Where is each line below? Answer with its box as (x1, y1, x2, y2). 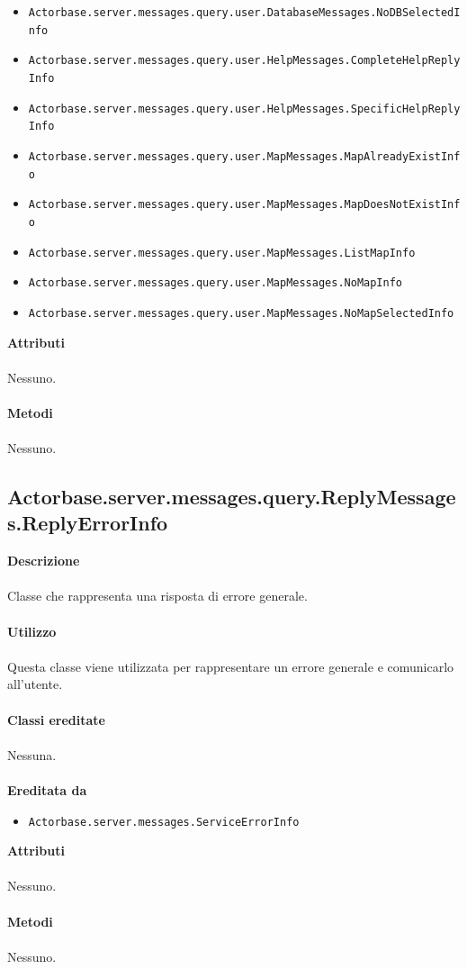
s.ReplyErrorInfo (7, 509, 168, 537)
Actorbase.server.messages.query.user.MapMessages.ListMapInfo (28, 246, 416, 259)
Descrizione (7, 551, 80, 570)
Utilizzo (7, 621, 57, 640)
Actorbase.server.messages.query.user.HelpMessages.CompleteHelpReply (28, 54, 461, 68)
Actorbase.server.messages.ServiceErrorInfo (28, 815, 300, 829)
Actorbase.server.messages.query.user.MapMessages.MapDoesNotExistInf (28, 198, 461, 212)
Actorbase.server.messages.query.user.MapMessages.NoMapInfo (28, 276, 403, 290)
